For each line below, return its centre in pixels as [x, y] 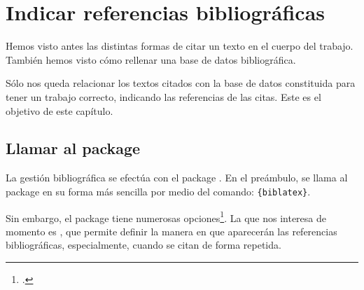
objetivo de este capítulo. [59, 110]
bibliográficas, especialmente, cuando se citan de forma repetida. [143, 245]
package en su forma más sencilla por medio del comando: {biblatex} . [158, 191]
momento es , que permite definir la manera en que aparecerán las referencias [171, 231]
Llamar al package [73, 148]
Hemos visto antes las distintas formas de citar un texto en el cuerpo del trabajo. [180, 46]
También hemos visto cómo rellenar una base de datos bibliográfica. [151, 59]
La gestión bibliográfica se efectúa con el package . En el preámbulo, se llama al [177, 178]
